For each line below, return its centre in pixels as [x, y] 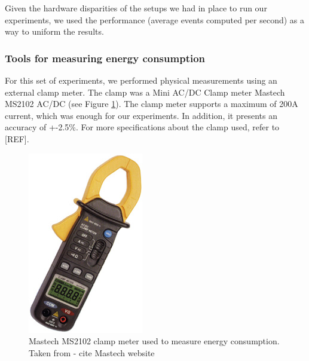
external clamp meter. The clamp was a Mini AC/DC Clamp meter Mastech [145, 92]
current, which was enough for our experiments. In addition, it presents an [141, 115]
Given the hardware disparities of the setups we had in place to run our [136, 8]
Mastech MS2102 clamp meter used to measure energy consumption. [154, 341]
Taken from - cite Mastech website [92, 352]
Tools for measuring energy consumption [105, 58]
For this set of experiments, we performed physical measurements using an [141, 80]
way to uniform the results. [54, 31]
